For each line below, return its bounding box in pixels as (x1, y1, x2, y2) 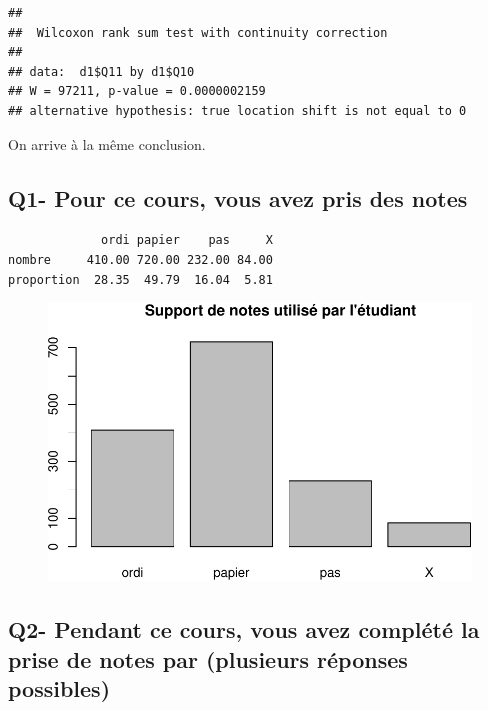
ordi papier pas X (101, 233, 273, 248)
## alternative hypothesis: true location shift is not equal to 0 (8, 103, 467, 118)
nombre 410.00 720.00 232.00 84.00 (8, 252, 273, 267)
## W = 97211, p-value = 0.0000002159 (8, 84, 266, 99)
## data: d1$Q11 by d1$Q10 (8, 64, 195, 79)
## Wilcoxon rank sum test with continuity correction (8, 25, 388, 40)
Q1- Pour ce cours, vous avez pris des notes (8, 182, 468, 213)
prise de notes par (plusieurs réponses (8, 643, 408, 674)
